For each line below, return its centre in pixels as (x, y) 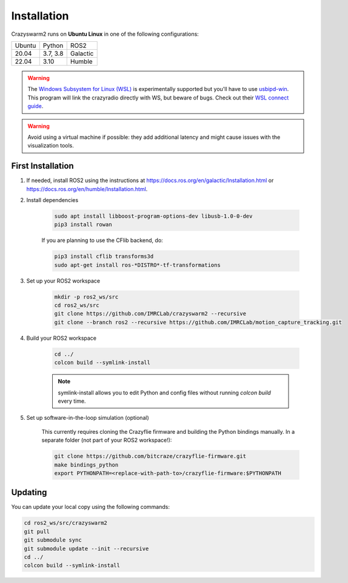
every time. (72, 401)
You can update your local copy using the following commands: (90, 507)
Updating (29, 492)
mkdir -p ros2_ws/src (86, 297)
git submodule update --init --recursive (86, 548)
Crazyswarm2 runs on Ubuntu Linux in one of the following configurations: (105, 34)
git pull (37, 531)
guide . (35, 106)
